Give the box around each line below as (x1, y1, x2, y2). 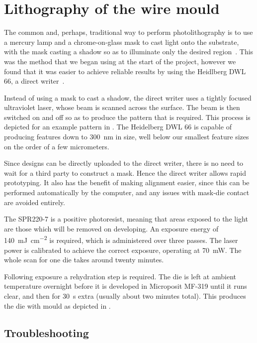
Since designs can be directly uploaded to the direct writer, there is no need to (4, 158, 244, 168)
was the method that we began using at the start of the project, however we (4, 56, 236, 66)
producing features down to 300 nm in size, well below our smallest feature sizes (4, 131, 249, 142)
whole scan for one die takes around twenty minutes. (4, 254, 164, 265)
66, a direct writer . (4, 76, 65, 86)
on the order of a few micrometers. (4, 141, 109, 151)
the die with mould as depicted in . (4, 300, 111, 311)
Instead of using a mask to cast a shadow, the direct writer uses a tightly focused (4, 92, 252, 103)
